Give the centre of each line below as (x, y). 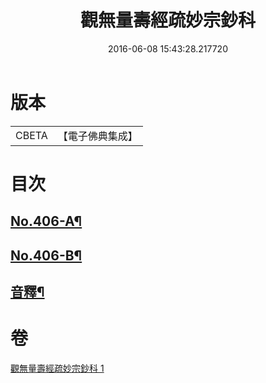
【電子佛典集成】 (97, 136)
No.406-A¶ (46, 221)
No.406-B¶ (46, 255)
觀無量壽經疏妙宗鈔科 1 (57, 368)
